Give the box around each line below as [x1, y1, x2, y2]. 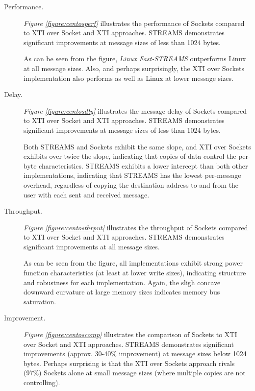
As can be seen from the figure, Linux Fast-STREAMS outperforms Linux [24, 53, 246, 64]
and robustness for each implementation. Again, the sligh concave [24, 277, 221, 287]
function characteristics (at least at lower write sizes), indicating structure [24, 268, 246, 278]
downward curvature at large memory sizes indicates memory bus [24, 287, 220, 297]
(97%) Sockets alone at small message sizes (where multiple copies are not [24, 367, 246, 378]
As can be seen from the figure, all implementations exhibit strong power [24, 258, 243, 268]
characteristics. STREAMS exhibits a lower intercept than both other [39, 160, 248, 171]
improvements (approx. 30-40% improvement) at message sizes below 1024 [24, 348, 247, 359]
